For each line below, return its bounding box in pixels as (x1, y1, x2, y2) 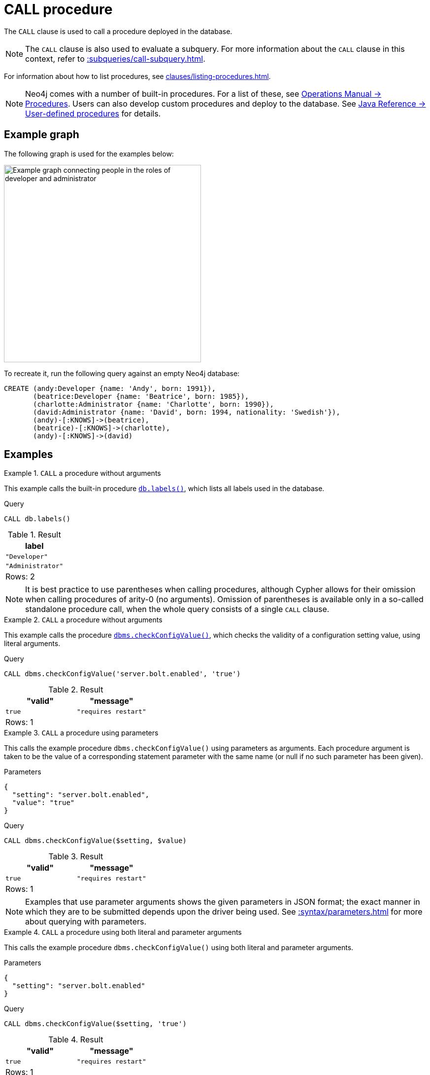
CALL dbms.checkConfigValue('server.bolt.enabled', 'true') (4, 670, 241, 678)
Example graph (4, 128, 79, 141)
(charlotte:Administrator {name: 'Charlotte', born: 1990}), (33, 400, 274, 408)
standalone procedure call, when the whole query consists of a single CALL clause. (25, 604, 330, 614)
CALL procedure (4, 1, 113, 18)
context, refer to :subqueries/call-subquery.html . (25, 53, 205, 64)
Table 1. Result (7, 530, 61, 540)
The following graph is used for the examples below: (4, 149, 174, 158)
